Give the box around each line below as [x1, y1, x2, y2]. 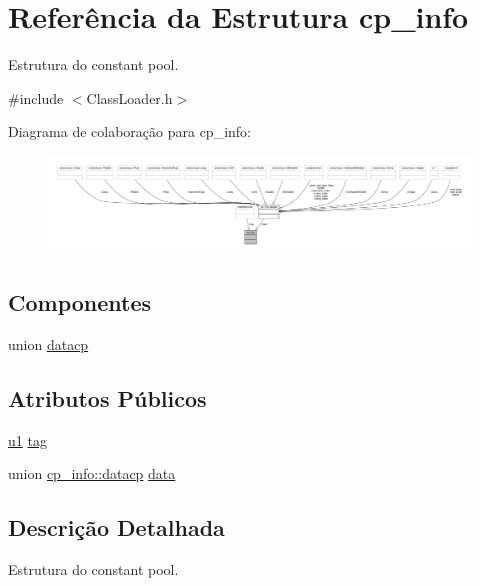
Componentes [8, 287, 152, 318]
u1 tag [8, 429, 47, 450]
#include [8, 87, 64, 108]
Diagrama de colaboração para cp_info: [8, 121, 251, 142]
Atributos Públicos [8, 382, 207, 413]
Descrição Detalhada [8, 512, 225, 543]
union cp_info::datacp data [8, 463, 176, 484]
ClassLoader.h [86, 87, 173, 108]
